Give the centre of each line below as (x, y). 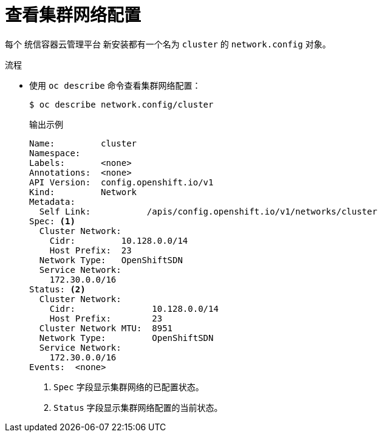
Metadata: (52, 201)
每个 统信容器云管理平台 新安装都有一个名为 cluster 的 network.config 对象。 (168, 44)
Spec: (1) (52, 221)
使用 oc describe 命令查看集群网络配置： (115, 85)
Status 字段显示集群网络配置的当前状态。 (138, 407)
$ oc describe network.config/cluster (121, 104)
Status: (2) (57, 289)
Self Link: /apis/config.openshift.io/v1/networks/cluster (208, 211)
